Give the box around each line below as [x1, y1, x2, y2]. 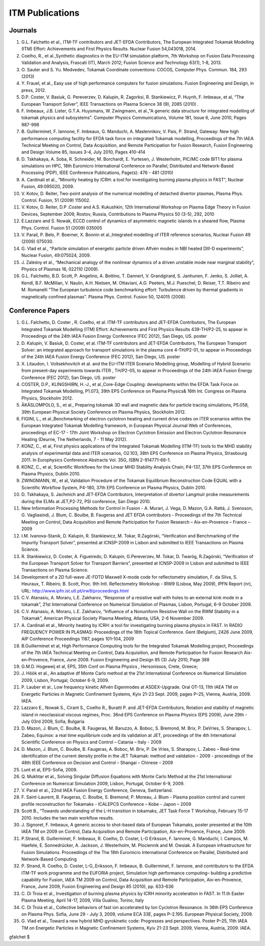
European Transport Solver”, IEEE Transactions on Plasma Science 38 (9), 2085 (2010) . [21, 101, 199, 107]
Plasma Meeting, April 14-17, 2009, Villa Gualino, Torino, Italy [21, 897, 144, 903]
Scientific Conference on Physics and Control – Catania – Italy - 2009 [21, 739, 162, 745]
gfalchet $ [9, 934, 30, 940]
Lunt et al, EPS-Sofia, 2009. [21, 767, 78, 772]
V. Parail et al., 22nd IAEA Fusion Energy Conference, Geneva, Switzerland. [21, 787, 173, 793]
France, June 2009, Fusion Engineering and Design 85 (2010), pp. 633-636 [21, 884, 174, 889]
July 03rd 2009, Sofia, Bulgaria [21, 718, 84, 725]
